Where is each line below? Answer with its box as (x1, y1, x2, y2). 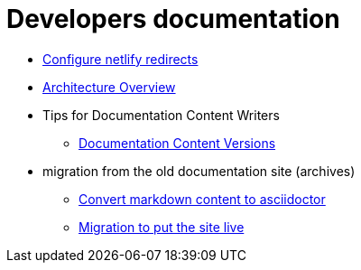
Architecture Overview (42, 79, 176, 95)
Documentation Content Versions (79, 135, 276, 151)
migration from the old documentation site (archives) (42, 163, 356, 179)
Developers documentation (6, 4, 340, 34)
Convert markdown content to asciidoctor (79, 191, 326, 207)
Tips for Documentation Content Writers (42, 107, 280, 123)
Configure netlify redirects (42, 51, 199, 67)
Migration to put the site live (79, 219, 245, 235)
